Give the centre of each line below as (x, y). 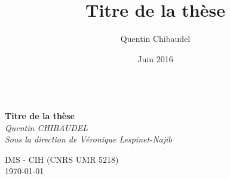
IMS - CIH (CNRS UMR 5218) (62, 159)
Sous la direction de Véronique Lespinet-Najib (88, 139)
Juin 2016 (155, 58)
